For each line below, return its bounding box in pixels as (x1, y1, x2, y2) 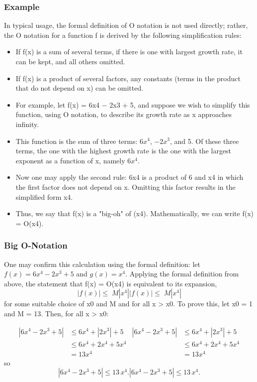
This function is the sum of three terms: (15, 135, 138, 146)
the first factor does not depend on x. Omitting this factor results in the (15, 181, 236, 192)
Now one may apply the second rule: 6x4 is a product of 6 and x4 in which (15, 172, 244, 182)
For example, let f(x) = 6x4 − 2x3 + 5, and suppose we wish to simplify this (15, 99, 250, 110)
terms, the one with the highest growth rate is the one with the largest (15, 145, 232, 156)
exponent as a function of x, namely (15, 155, 125, 165)
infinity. (15, 119, 39, 129)
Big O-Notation (4, 239, 68, 252)
